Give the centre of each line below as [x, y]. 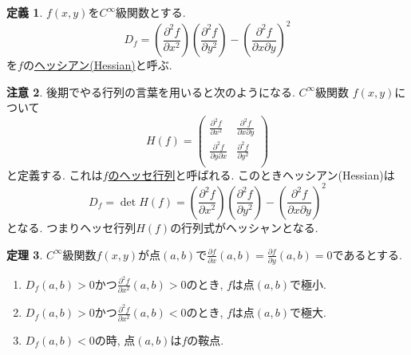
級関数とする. [151, 12]
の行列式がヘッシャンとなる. [244, 227]
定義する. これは [60, 174]
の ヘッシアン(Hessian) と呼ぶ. [97, 65]
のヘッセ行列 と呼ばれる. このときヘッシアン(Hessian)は [251, 174]
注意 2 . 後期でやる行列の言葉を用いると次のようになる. [151, 91]
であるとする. [367, 254]
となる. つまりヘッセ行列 [71, 227]
